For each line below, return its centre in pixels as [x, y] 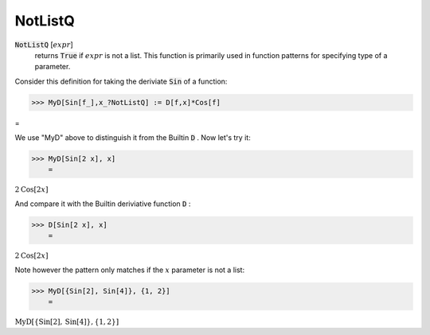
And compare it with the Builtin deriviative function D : [103, 204]
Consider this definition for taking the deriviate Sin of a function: [121, 81]
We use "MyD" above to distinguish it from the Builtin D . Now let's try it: [133, 138]
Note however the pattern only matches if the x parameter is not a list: [130, 270]
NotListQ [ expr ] [44, 45]
